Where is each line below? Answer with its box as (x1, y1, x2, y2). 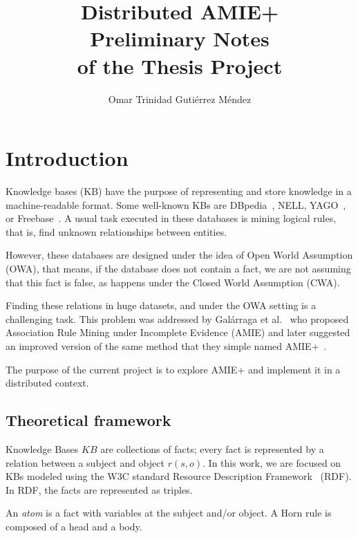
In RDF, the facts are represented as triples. (6, 482, 193, 497)
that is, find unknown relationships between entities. (6, 224, 227, 239)
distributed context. (6, 375, 89, 390)
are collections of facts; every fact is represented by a (100, 441, 324, 456)
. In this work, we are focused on (202, 455, 341, 470)
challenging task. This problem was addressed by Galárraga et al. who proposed (6, 311, 349, 326)
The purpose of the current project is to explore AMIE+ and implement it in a (6, 362, 341, 376)
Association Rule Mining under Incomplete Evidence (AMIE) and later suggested (6, 325, 350, 340)
